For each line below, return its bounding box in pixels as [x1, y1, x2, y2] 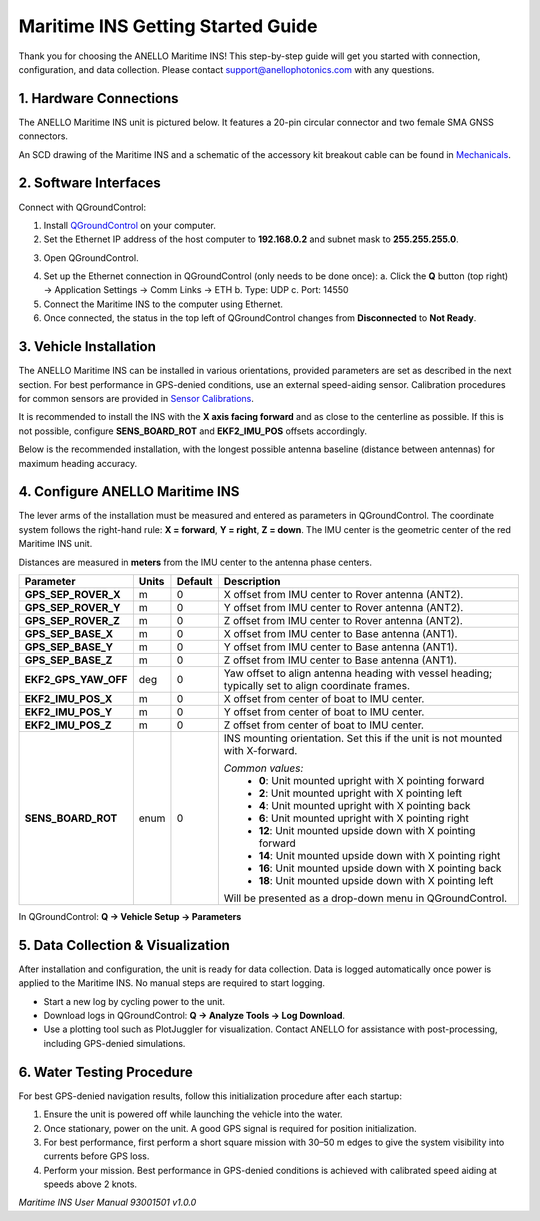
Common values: [223, 761, 304, 775]
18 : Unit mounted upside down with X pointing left [258, 873, 494, 887]
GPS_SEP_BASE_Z [24, 653, 113, 667]
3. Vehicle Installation [18, 338, 157, 355]
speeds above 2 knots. [43, 1178, 138, 1190]
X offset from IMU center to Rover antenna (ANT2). [223, 587, 464, 601]
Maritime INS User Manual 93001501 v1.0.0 [18, 1196, 197, 1209]
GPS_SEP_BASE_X [24, 626, 114, 640]
